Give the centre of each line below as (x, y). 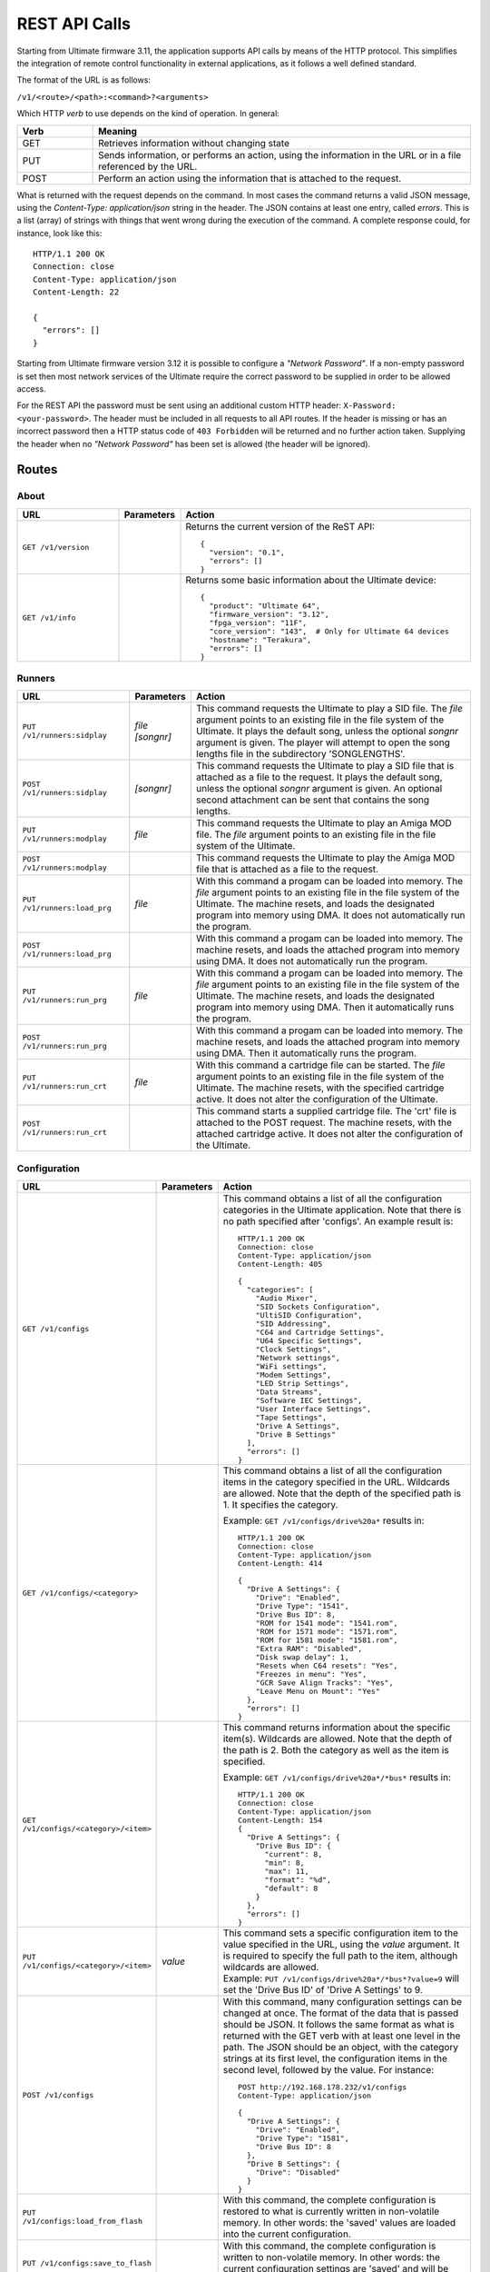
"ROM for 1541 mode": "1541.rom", (327, 1624)
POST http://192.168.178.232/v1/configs (322, 2087)
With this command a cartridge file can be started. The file (321, 1065)
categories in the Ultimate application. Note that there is (342, 1211)
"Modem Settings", (293, 1375)
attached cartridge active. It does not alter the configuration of (330, 1134)
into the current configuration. (287, 2234)
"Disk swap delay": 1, (302, 1657)
